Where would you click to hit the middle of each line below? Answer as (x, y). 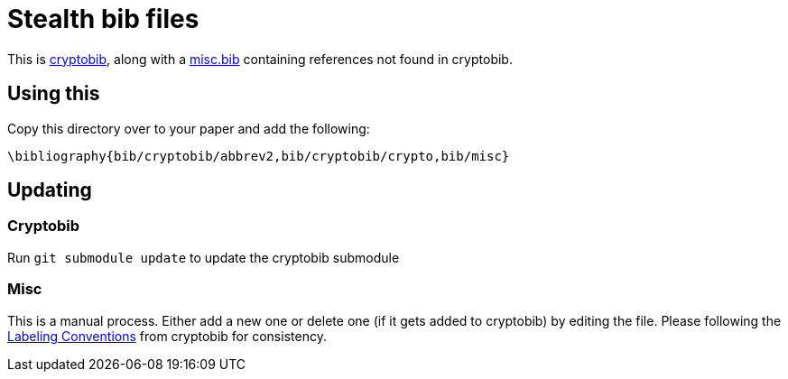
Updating (50, 190)
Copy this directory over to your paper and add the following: (189, 128)
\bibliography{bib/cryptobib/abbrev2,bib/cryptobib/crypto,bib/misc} (259, 156)
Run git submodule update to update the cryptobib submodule (204, 257)
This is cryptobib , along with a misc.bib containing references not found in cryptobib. (260, 59)
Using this (54, 94)
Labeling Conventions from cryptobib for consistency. (167, 336)
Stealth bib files (103, 19)
